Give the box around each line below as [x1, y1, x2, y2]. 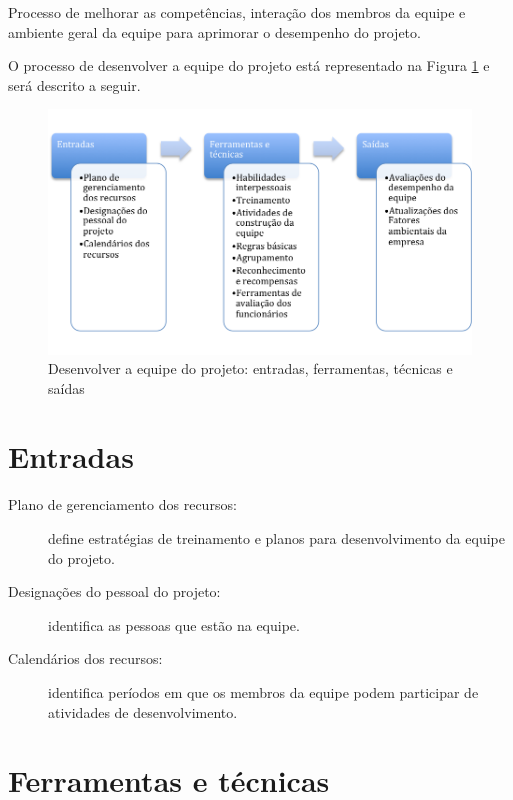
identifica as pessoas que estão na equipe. [48, 614, 300, 635]
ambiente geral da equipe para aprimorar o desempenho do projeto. [8, 21, 421, 42]
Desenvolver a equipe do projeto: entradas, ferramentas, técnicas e [48, 358, 453, 379]
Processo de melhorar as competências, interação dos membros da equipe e [8, 2, 466, 22]
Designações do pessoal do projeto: [8, 581, 221, 602]
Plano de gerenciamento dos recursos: [8, 494, 237, 515]
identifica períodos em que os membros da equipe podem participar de [48, 681, 479, 702]
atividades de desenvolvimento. [48, 701, 238, 722]
